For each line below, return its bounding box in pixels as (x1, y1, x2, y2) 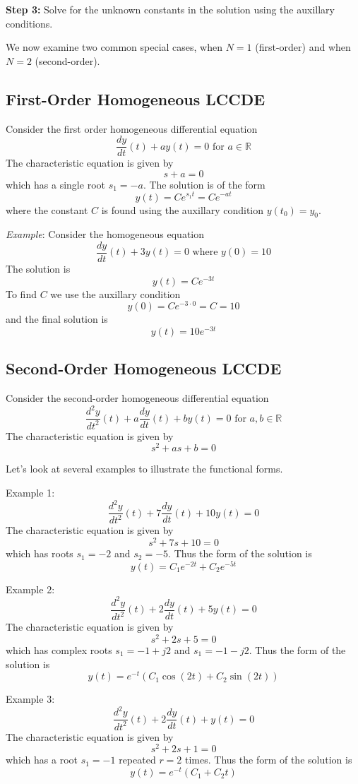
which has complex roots (6, 642, 112, 657)
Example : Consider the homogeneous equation (6, 227, 205, 242)
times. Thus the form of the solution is (185, 752, 352, 767)
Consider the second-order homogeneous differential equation (6, 391, 269, 405)
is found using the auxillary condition (101, 202, 264, 217)
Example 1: (6, 485, 55, 499)
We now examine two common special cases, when (6, 40, 222, 54)
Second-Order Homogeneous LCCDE (6, 357, 282, 379)
